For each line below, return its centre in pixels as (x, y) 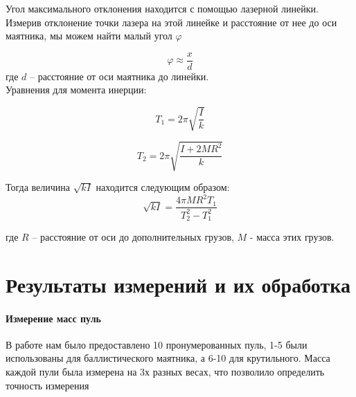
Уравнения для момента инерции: (76, 90)
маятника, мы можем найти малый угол (89, 36)
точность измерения (47, 385)
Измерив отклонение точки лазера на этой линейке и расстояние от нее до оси (171, 22)
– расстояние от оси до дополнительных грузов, (133, 237)
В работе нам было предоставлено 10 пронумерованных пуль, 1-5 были (157, 344)
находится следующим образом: (163, 187)
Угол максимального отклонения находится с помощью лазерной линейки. (162, 8)
